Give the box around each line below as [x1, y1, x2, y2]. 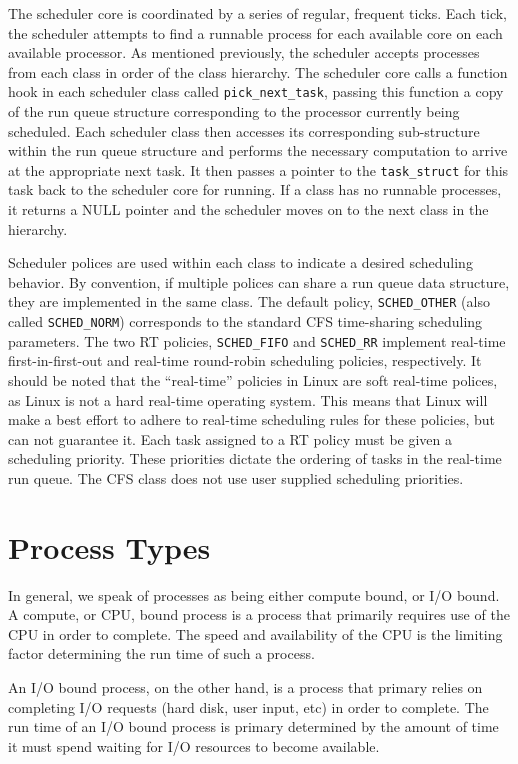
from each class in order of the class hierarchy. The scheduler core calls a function [8, 61, 508, 82]
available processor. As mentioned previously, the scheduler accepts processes [8, 42, 480, 63]
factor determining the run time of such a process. [8, 643, 315, 664]
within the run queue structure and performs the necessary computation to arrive [8, 140, 508, 161]
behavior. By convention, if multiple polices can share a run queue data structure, [8, 271, 510, 292]
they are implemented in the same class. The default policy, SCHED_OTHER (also [8, 291, 490, 312]
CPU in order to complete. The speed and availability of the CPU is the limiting [8, 623, 503, 644]
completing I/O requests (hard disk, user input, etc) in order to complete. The [8, 696, 489, 717]
